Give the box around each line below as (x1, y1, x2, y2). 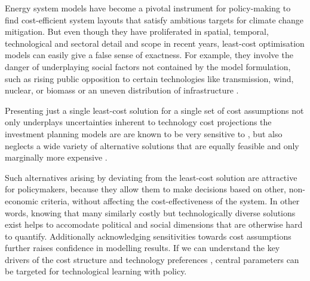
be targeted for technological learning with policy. (5, 265, 187, 277)
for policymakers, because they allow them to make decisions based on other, (5, 183, 287, 195)
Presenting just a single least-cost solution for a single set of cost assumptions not (5, 104, 304, 116)
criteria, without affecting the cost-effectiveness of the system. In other (41, 194, 300, 207)
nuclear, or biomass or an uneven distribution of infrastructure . (5, 84, 239, 96)
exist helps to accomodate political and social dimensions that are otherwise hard (5, 218, 303, 231)
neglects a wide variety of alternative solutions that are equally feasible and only (5, 139, 299, 152)
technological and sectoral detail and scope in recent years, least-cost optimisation (5, 37, 305, 49)
